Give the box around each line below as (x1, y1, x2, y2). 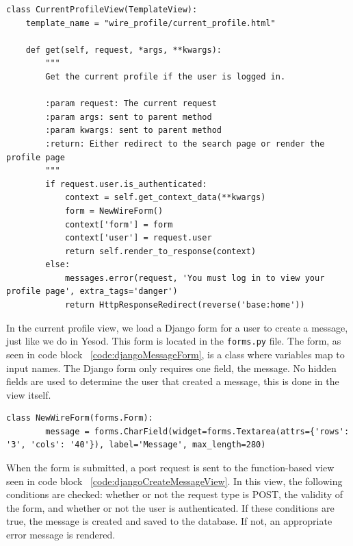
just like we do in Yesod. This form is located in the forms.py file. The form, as (6, 334, 341, 348)
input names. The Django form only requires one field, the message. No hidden (6, 360, 337, 375)
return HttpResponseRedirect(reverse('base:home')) (64, 300, 305, 310)
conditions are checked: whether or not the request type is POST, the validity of (6, 487, 343, 501)
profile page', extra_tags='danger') (6, 286, 178, 297)
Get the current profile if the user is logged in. (45, 71, 286, 82)
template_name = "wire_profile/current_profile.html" (25, 18, 276, 28)
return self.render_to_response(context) (64, 246, 257, 256)
